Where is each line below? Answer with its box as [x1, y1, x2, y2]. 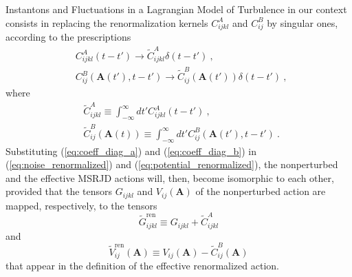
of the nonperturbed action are [195, 184, 326, 198]
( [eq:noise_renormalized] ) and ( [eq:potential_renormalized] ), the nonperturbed [5, 157, 338, 172]
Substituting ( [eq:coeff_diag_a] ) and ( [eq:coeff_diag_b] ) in [5, 143, 256, 158]
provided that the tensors [5, 184, 113, 198]
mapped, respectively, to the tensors [5, 198, 157, 212]
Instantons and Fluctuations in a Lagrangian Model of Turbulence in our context [5, 2, 347, 16]
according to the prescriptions [5, 30, 131, 44]
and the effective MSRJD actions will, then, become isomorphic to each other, [5, 170, 334, 185]
